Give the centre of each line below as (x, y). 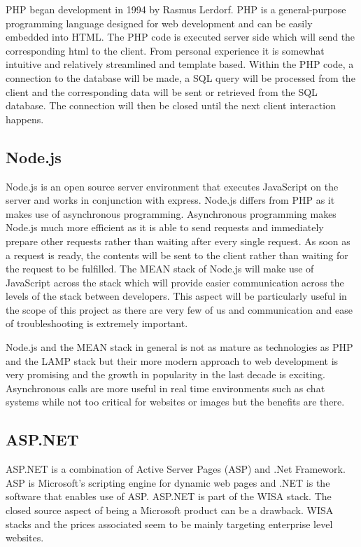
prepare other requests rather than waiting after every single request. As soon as (178, 241)
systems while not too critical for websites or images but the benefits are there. (175, 402)
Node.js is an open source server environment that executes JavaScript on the (172, 186)
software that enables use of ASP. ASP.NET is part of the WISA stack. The (169, 496)
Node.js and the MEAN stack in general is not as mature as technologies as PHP (179, 347)
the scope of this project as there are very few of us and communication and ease (179, 309)
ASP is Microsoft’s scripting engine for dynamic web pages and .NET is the (168, 482)
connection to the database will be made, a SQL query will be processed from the (180, 77)
